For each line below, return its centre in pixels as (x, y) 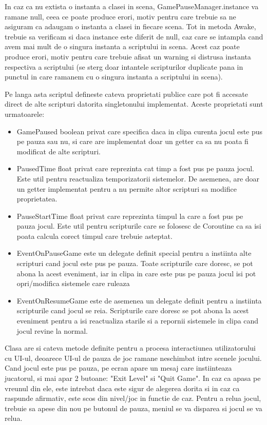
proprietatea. (37, 199)
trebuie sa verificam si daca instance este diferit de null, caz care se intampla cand (134, 36)
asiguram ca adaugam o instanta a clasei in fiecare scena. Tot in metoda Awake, (130, 26)
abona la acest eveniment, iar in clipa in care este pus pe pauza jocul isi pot (136, 273)
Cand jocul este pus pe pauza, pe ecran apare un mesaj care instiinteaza (118, 368)
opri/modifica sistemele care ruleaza (73, 283)
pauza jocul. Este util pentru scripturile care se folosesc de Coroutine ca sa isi (139, 226)
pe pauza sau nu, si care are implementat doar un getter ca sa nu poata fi (132, 141)
